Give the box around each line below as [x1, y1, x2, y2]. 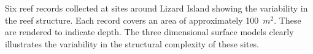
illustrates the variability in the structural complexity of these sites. [5, 37, 260, 50]
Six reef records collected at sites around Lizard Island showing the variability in [5, 2, 308, 14]
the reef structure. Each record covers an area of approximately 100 [5, 13, 259, 26]
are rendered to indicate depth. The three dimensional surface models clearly [5, 25, 294, 38]
